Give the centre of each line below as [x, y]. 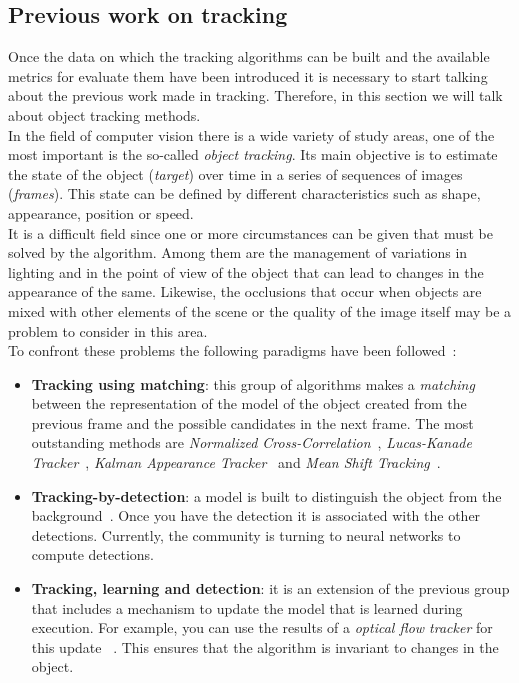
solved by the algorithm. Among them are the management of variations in [238, 252]
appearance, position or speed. [101, 212]
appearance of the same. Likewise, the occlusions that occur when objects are [245, 291]
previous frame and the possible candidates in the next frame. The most [252, 422]
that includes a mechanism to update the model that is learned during [247, 607]
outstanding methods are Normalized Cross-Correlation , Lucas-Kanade [251, 442]
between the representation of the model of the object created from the [249, 403]
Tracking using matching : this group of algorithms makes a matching [253, 383]
